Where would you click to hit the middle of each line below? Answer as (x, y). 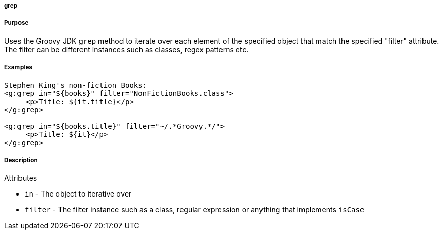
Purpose (16, 23)
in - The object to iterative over (78, 194)
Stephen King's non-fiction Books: (76, 85)
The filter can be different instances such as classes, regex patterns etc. (126, 49)
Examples (18, 67)
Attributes (21, 178)
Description (21, 160)
